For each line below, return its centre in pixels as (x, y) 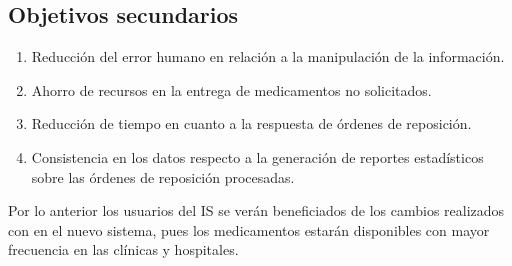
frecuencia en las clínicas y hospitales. (123, 249)
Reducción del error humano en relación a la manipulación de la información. (268, 56)
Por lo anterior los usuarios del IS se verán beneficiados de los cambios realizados (256, 210)
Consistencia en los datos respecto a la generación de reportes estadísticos (257, 156)
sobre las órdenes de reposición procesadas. (163, 176)
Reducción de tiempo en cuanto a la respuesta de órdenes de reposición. (251, 123)
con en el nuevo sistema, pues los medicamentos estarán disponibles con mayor (249, 229)
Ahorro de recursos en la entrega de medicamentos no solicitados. (231, 89)
